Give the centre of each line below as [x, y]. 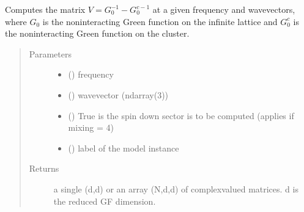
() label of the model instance [124, 148]
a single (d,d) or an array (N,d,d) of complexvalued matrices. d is [176, 188]
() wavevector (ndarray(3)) [118, 94]
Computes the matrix [45, 9]
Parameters [50, 53]
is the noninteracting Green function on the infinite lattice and [160, 21]
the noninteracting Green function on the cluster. [97, 33]
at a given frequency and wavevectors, [224, 9]
